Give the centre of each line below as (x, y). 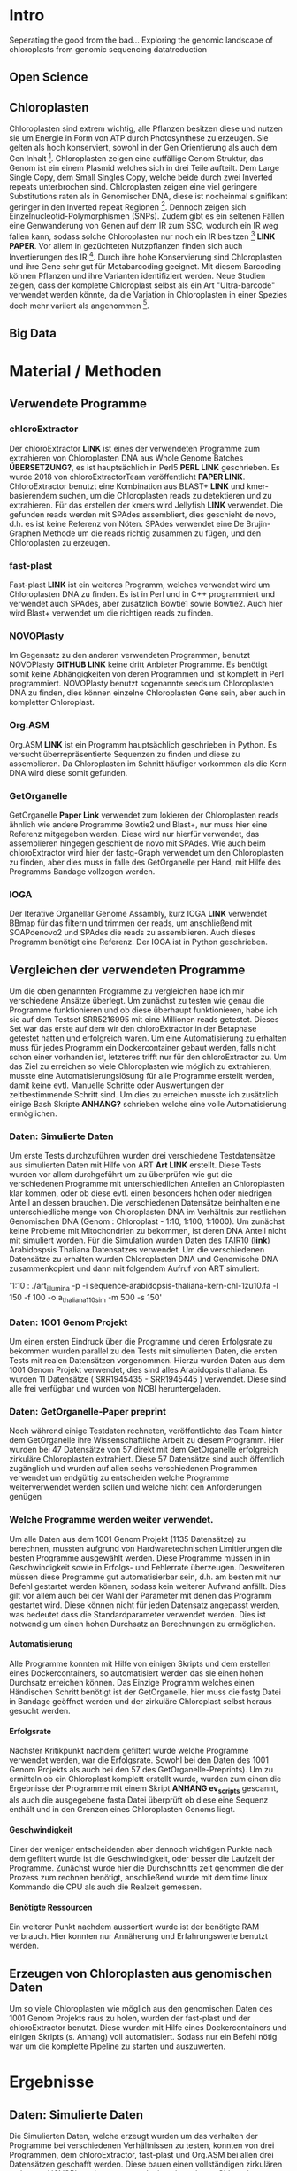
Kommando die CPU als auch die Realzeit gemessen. (105, 1887)
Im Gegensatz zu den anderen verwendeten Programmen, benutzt (129, 655)
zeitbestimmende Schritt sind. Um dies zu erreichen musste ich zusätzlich (144, 1094)
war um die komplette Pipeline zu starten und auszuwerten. (118, 2046)
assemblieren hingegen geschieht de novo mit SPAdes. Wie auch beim (138, 843)
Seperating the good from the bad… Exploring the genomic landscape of (141, 40)
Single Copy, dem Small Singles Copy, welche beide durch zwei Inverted (141, 177)
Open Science (49, 78)
